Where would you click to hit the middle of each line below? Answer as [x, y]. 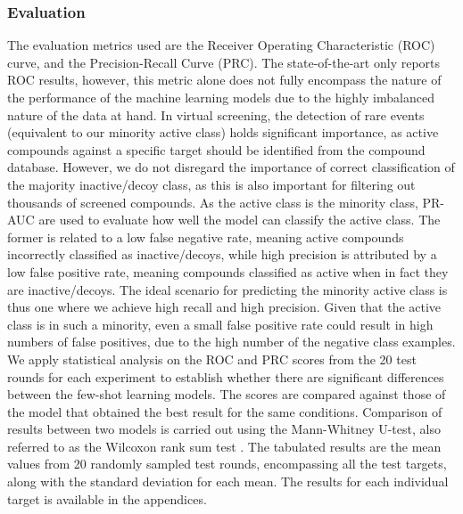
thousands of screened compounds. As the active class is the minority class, [213, 202]
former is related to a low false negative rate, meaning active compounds [206, 237]
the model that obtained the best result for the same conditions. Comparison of [225, 411]
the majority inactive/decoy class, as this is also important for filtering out [211, 184]
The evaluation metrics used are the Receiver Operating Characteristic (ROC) [221, 45]
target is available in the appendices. [107, 498]
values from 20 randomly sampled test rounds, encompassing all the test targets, [227, 464]
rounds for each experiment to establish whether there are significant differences [226, 376]
